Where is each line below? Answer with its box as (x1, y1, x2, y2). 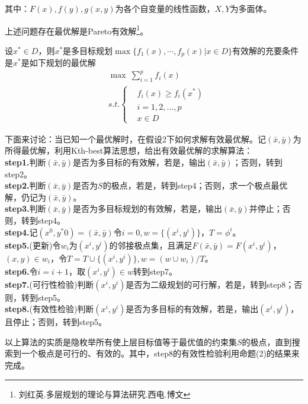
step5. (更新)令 (5, 238, 61, 251)
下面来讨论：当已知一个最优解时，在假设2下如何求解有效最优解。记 (5, 132, 266, 145)
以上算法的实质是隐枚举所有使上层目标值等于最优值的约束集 (5, 335, 237, 348)
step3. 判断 (5, 202, 46, 215)
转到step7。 (133, 265, 177, 277)
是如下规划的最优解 (21, 56, 96, 69)
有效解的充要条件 (232, 44, 299, 56)
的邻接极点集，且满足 (109, 238, 192, 251)
